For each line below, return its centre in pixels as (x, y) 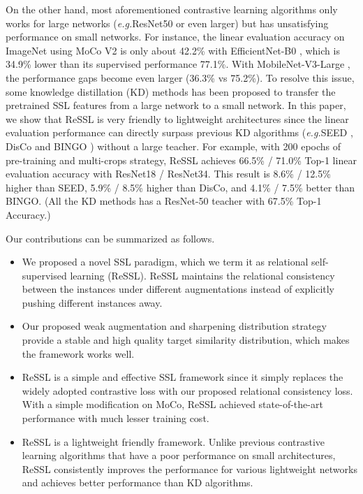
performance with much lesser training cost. (116, 418)
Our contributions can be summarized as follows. (110, 238)
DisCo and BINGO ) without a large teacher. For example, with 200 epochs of (173, 146)
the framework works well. (78, 353)
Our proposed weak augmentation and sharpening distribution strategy (174, 326)
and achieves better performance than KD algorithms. (138, 482)
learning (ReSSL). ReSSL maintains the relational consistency (202, 275)
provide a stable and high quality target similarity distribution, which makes (186, 340)
